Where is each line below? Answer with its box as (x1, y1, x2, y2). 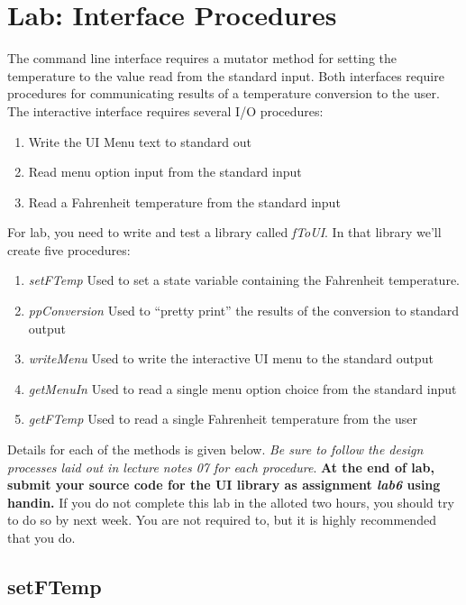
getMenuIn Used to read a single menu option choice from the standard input (28, 379, 457, 398)
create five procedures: (7, 240, 131, 259)
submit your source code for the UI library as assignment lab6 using (7, 475, 441, 494)
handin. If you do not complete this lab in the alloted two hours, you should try (7, 492, 454, 511)
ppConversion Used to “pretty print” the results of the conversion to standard (28, 301, 460, 320)
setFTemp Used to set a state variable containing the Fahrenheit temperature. (28, 270, 460, 289)
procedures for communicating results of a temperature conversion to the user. (7, 84, 440, 103)
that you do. (7, 528, 76, 546)
